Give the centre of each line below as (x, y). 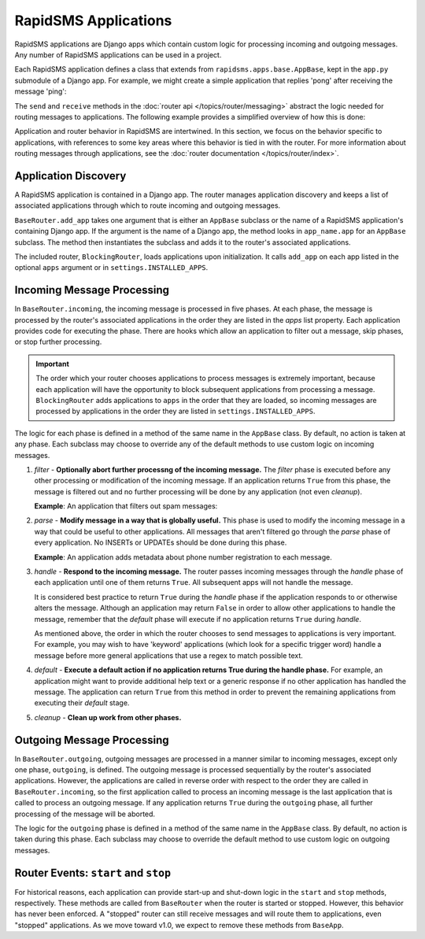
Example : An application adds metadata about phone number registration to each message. (183, 557)
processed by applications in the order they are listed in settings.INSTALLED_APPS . (176, 411)
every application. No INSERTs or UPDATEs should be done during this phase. (161, 542)
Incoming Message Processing (92, 290)
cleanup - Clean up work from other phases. (108, 717)
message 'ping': (41, 91)
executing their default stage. (82, 703)
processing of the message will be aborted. (85, 814)
